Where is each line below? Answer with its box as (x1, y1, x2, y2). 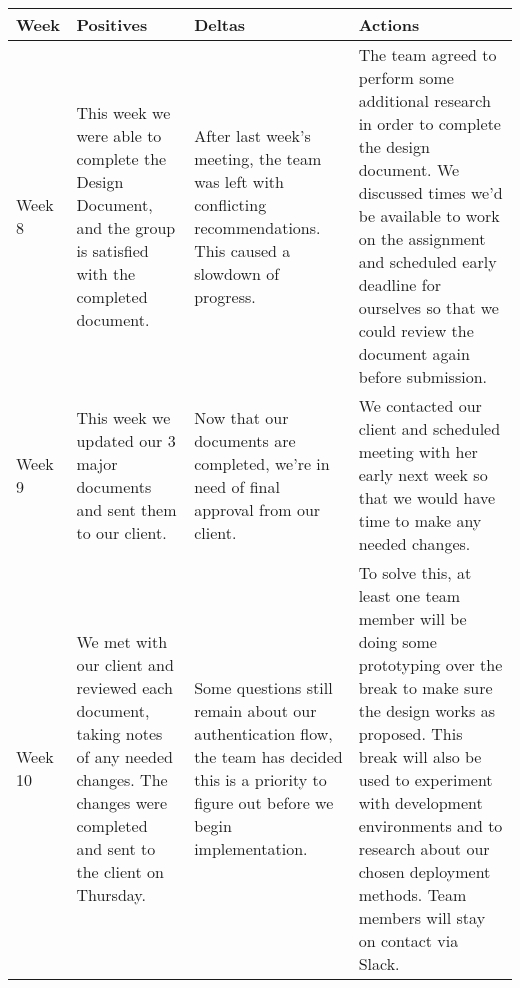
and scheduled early (358, 250, 497, 273)
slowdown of (194, 261, 280, 285)
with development (358, 791, 483, 814)
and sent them (76, 497, 177, 521)
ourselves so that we (358, 296, 499, 319)
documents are (194, 428, 296, 452)
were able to (76, 123, 162, 147)
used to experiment (358, 768, 493, 791)
